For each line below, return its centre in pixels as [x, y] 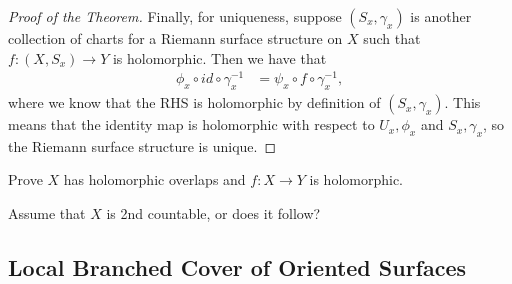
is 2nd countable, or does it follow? [213, 213]
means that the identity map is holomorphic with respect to [191, 124]
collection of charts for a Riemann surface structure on [175, 38]
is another [441, 16]
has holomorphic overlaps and [154, 179]
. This [462, 102]
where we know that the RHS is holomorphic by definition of [194, 102]
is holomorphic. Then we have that [219, 57]
